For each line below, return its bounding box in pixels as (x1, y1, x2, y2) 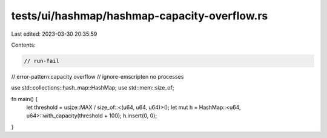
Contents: (11, 41, 36, 48)
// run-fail (24, 57, 60, 64)
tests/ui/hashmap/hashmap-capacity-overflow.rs (11, 9, 268, 22)
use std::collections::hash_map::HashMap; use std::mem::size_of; (11, 84, 174, 91)
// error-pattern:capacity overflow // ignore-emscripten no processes (11, 73, 184, 80)
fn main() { (11, 95, 38, 102)
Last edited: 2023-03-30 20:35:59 (11, 30, 97, 38)
